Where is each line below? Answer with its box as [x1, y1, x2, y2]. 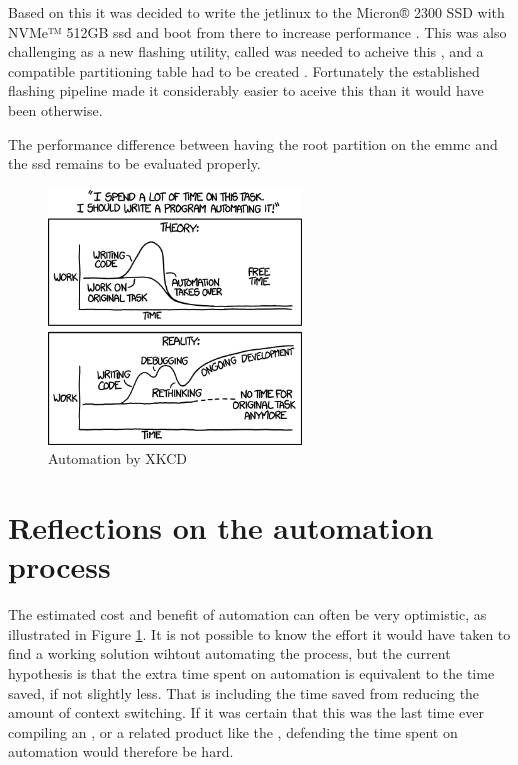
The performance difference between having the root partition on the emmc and [8, 133, 498, 154]
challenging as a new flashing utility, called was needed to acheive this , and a [8, 41, 484, 62]
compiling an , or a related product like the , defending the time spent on [8, 721, 458, 742]
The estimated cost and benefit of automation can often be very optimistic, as [8, 604, 487, 625]
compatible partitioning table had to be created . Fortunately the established [8, 60, 480, 81]
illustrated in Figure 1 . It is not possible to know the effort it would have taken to [8, 623, 511, 644]
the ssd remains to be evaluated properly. [8, 153, 261, 174]
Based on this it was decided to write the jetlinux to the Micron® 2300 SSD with [8, 2, 505, 22]
